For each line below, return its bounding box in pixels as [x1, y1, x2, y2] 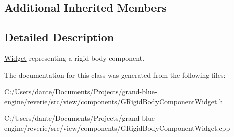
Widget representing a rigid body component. [4, 52, 145, 63]
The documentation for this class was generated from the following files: [4, 69, 226, 80]
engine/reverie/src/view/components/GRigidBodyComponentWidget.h [4, 96, 223, 106]
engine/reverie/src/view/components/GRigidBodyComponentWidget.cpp [4, 122, 230, 133]
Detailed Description [4, 29, 114, 45]
